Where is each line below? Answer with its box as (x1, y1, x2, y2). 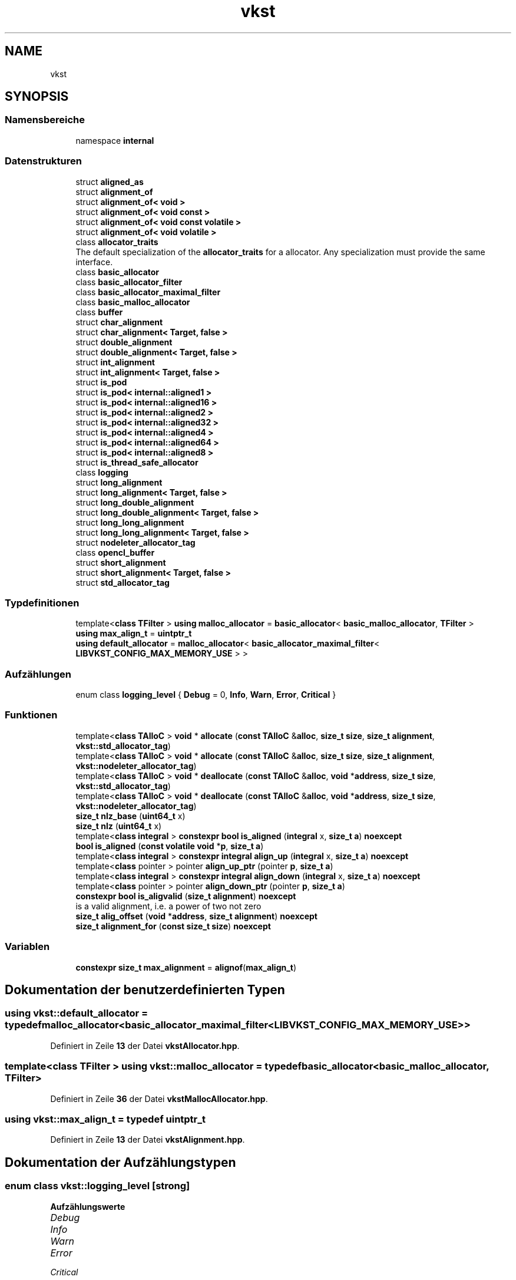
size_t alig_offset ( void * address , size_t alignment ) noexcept (75, 910, 317, 921)
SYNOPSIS (5, 89, 69, 104)
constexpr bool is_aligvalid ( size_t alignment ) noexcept (75, 890, 296, 901)
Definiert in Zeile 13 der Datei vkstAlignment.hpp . (50, 1134, 245, 1145)
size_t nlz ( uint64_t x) (75, 820, 162, 831)
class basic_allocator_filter (75, 276, 183, 287)
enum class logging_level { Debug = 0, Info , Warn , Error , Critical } (75, 690, 336, 700)
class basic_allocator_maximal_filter (75, 286, 221, 297)
